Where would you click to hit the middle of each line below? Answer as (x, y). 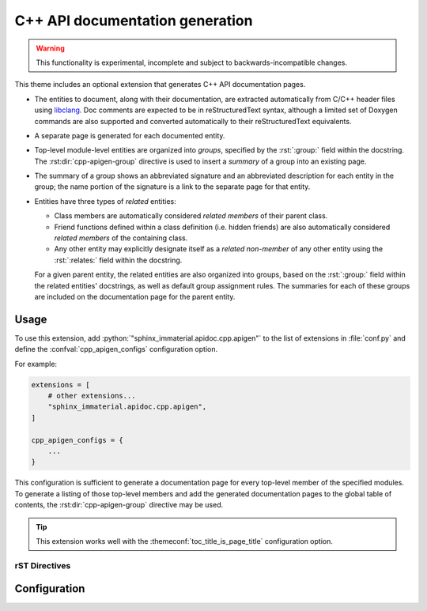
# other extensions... (92, 396)
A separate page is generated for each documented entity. (130, 135)
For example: (36, 364)
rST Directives (43, 565)
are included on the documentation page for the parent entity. (135, 296)
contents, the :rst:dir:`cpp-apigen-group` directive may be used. (119, 505)
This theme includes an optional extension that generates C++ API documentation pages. (160, 85)
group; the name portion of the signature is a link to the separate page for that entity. (172, 187)
